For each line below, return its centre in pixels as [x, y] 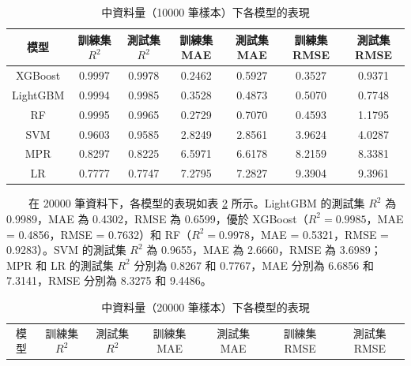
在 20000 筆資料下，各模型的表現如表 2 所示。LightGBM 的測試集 [196, 203]
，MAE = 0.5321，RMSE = [320, 234]
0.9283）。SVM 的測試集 [66, 250]
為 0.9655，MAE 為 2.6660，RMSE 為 [241, 250]
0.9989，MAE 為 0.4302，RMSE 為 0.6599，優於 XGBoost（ [157, 218]
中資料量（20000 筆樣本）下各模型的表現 [205, 306]
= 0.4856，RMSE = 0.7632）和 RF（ [99, 234]
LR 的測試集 [82, 265]
